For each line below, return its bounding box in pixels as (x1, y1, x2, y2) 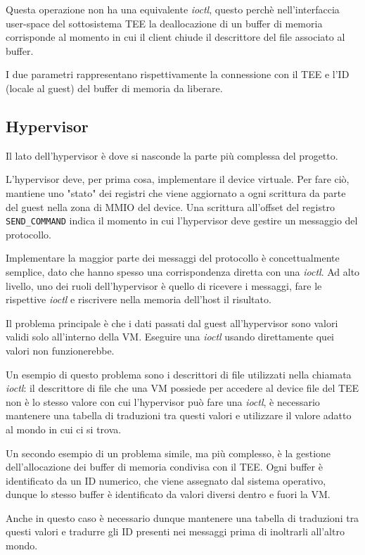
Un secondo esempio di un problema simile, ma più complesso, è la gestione (6, 445, 331, 460)
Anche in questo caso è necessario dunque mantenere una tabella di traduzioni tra (6, 510, 359, 525)
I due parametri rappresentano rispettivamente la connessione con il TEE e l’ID (6, 67, 350, 82)
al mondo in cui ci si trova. (6, 421, 122, 436)
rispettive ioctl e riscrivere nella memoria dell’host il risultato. (6, 292, 271, 307)
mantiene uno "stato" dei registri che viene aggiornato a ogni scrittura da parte (6, 185, 346, 200)
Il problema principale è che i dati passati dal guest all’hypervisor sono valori (6, 315, 338, 330)
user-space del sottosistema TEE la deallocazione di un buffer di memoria (6, 15, 323, 30)
